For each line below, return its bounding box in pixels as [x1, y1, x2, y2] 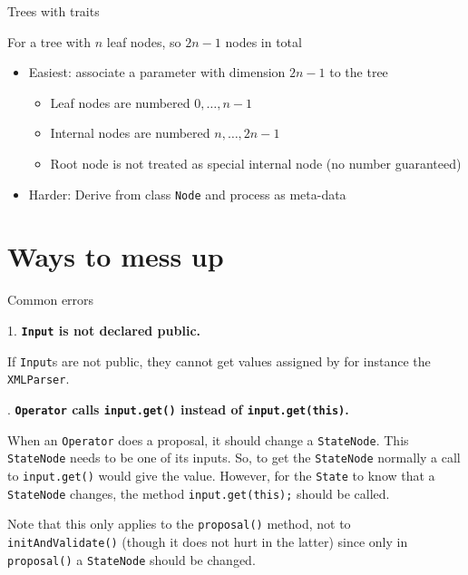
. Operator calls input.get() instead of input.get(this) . [7, 399, 349, 418]
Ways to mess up [7, 238, 224, 275]
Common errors [7, 290, 94, 309]
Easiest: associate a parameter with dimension [28, 63, 286, 82]
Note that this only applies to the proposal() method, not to [7, 514, 351, 533]
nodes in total [225, 32, 302, 51]
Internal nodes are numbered [50, 123, 210, 142]
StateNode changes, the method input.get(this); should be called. [7, 483, 390, 502]
